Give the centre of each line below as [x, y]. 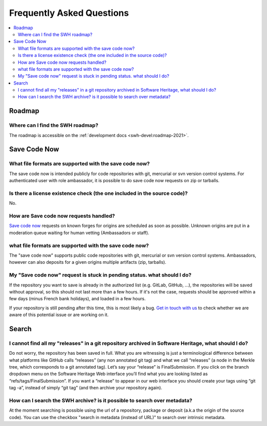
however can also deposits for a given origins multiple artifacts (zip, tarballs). [88, 262]
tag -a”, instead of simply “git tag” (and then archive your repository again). [86, 388]
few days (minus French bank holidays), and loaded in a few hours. [77, 299]
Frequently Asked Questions [69, 13]
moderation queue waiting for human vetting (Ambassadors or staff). [79, 233]
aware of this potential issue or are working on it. [59, 315]
